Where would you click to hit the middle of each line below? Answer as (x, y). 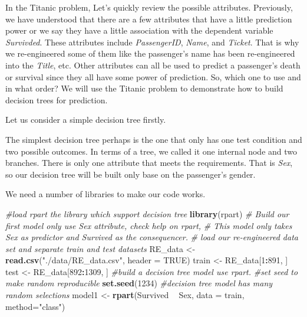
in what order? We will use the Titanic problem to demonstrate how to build (144, 88)
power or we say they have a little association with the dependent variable (139, 30)
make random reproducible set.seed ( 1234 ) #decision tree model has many (139, 283)
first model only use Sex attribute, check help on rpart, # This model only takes (149, 225)
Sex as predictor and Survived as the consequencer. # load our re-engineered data (152, 237)
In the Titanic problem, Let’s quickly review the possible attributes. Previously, (149, 7)
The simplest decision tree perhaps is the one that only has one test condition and (154, 139)
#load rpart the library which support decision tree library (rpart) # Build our (147, 213)
